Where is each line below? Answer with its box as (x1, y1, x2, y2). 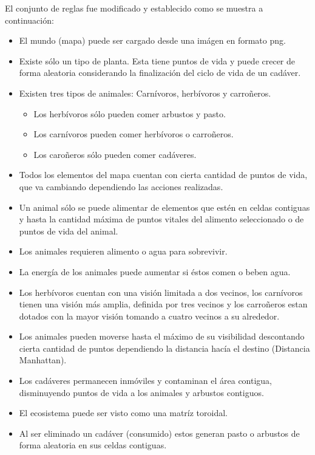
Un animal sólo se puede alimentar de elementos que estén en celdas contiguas (19, 200, 310, 213)
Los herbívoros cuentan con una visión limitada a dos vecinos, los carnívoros (19, 286, 303, 298)
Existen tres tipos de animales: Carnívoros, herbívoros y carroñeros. (19, 86, 271, 99)
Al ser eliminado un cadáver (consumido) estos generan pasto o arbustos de (19, 426, 300, 439)
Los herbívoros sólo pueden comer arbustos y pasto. (33, 107, 226, 120)
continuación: (5, 13, 54, 26)
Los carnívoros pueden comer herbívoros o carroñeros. (33, 128, 234, 140)
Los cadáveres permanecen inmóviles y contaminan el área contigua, (19, 374, 273, 387)
